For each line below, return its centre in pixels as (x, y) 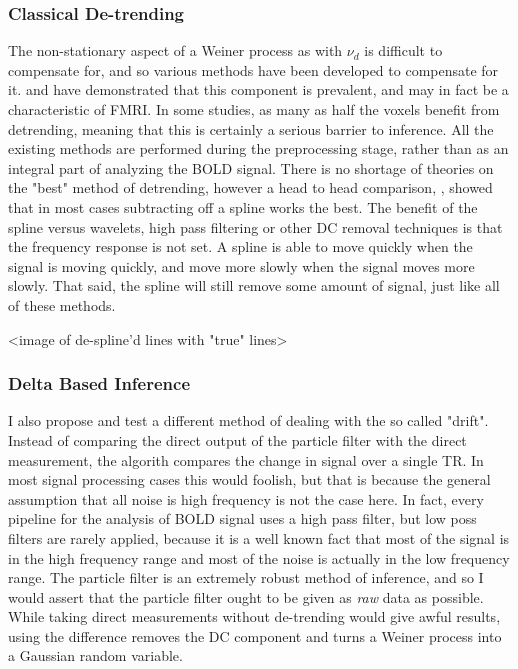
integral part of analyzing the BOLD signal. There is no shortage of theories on (251, 167)
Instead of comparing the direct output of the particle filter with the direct (237, 439)
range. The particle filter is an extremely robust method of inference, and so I (246, 577)
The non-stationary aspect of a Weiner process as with (175, 50)
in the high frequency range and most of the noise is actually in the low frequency (259, 557)
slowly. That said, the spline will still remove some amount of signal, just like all (254, 285)
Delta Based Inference (99, 383)
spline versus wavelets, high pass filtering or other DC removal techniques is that (255, 226)
